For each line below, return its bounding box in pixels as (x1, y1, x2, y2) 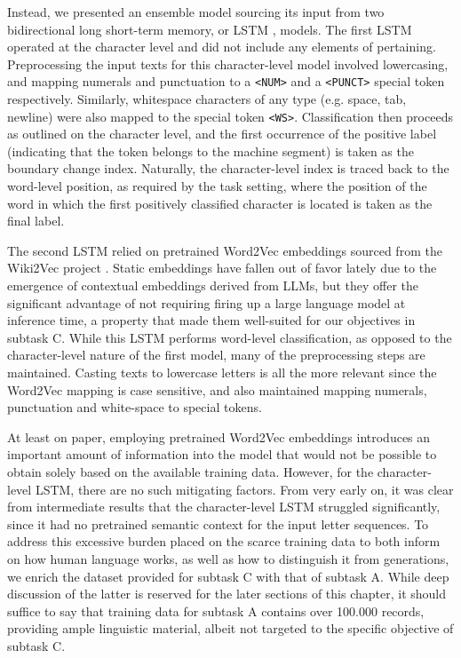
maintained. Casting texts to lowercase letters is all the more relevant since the (7, 363, 437, 381)
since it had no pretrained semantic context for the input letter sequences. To (7, 514, 429, 533)
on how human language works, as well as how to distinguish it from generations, (7, 549, 449, 567)
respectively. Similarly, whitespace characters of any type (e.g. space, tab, (7, 90, 407, 108)
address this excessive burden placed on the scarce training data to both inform (7, 532, 441, 551)
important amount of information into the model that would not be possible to (7, 445, 437, 464)
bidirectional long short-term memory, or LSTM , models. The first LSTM (7, 20, 412, 38)
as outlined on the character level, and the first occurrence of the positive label (7, 124, 437, 143)
